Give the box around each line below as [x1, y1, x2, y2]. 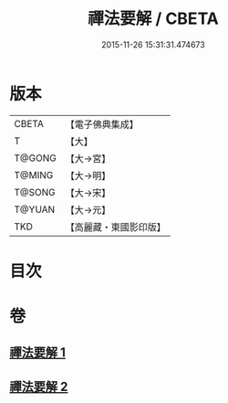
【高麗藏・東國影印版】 [65, 220, 166, 233]
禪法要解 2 [9, 378, 68, 394]
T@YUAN [14, 203, 56, 216]
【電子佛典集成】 [65, 118, 139, 131]
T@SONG [14, 186, 57, 198]
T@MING [14, 168, 54, 181]
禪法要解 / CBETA [88, 8, 219, 29]
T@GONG [14, 152, 57, 164]
